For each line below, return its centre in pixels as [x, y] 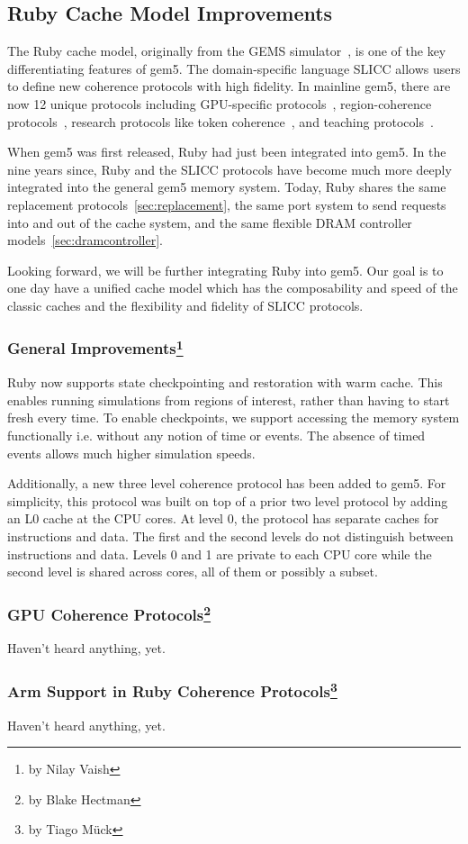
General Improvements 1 [95, 347]
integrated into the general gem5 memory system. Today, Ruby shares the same [227, 187]
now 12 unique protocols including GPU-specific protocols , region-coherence [220, 103]
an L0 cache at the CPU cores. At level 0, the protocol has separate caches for [223, 518]
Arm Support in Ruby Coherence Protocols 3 [172, 690]
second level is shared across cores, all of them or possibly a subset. [193, 572]
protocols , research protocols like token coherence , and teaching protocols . [220, 121]
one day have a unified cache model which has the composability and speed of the [233, 288]
